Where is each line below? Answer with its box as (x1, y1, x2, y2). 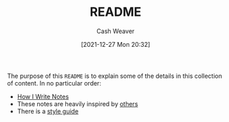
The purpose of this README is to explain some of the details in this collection (7, 72, 222, 80)
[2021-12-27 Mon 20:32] (80, 40, 151, 48)
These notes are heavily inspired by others (17, 99, 139, 108)
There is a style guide (17, 107, 79, 115)
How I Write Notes (17, 92, 69, 101)
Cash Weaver (96, 27, 135, 35)
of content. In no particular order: (7, 79, 102, 87)
